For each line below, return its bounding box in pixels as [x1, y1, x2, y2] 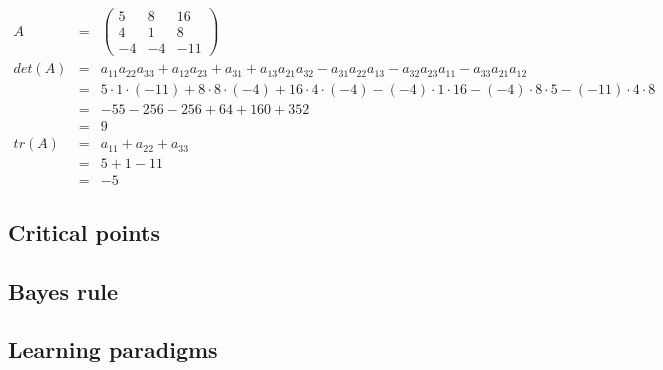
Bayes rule [8, 275, 119, 306]
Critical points [8, 216, 160, 247]
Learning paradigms [8, 334, 218, 365]
